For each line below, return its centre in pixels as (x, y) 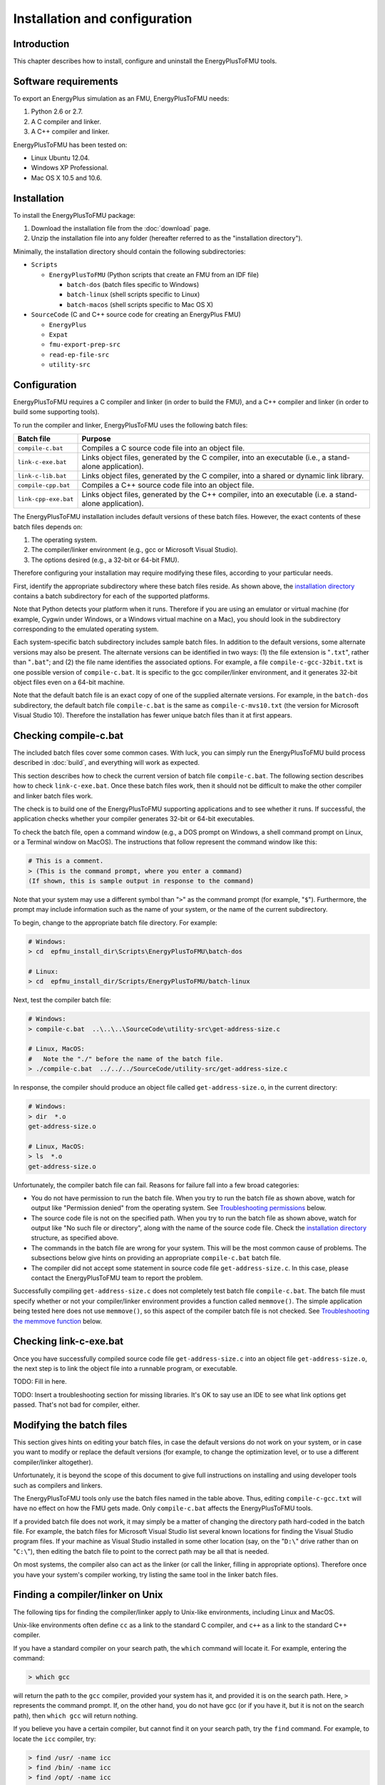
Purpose (96, 439)
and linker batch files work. (53, 795)
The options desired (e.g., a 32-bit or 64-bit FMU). (105, 560)
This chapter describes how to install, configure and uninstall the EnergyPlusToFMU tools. (145, 61)
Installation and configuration (103, 19)
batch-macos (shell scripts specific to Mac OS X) (140, 304)
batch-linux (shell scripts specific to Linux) (133, 295)
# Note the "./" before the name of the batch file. (126, 1059)
